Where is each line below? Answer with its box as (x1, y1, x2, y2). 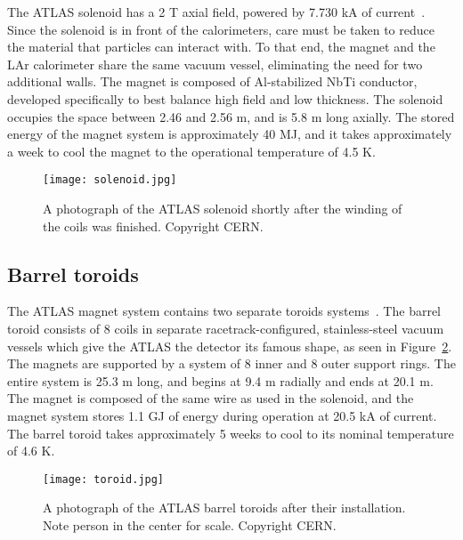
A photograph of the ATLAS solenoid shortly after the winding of (43, 199, 402, 217)
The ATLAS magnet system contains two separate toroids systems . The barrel (7, 302, 442, 320)
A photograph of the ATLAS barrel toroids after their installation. (43, 498, 406, 517)
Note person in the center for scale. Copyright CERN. (43, 515, 337, 534)
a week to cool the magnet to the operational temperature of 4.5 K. (7, 141, 376, 160)
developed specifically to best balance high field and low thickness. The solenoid (7, 89, 443, 108)
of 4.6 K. (7, 441, 55, 460)
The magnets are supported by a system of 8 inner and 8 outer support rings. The (7, 354, 456, 373)
